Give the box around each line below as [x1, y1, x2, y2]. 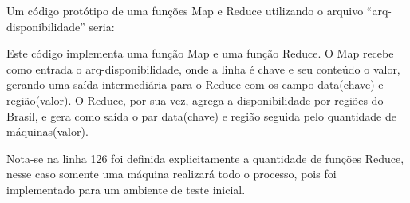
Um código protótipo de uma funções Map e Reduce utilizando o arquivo [6, 2, 364, 18]
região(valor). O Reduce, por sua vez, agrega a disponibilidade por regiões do [6, 91, 384, 108]
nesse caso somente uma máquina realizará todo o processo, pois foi [6, 165, 337, 182]
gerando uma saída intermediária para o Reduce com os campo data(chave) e [6, 76, 384, 93]
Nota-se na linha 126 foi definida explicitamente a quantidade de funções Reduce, [6, 149, 404, 166]
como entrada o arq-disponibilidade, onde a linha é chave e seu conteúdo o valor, [6, 60, 400, 77]
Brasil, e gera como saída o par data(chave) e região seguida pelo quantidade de [6, 107, 396, 124]
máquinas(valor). [6, 123, 89, 140]
